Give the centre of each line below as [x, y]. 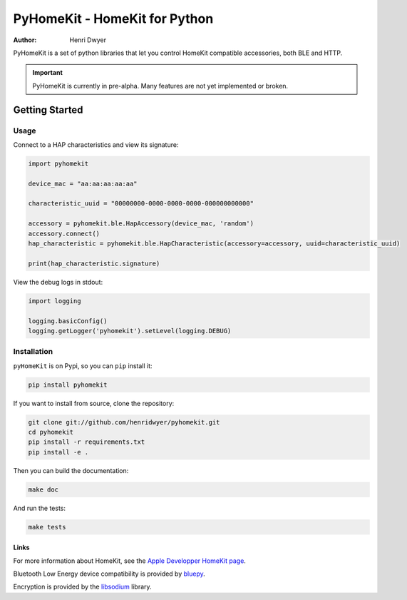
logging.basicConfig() [68, 321]
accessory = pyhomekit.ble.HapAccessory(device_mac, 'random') [141, 224]
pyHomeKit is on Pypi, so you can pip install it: [83, 366]
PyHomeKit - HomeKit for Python [113, 19]
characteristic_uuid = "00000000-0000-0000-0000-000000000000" [141, 204]
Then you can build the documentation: [71, 470]
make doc [43, 489]
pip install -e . [58, 452]
